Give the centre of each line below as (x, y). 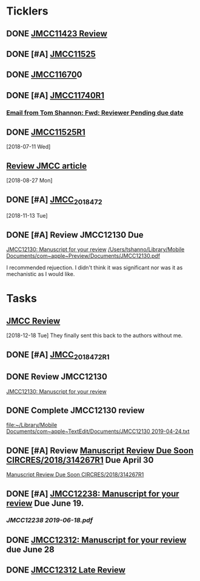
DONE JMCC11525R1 (46, 133)
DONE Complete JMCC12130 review (75, 410)
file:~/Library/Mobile (32, 425)
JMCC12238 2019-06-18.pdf (49, 520)
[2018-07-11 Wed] (28, 147)
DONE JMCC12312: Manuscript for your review (96, 540)
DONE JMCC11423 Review (57, 34)
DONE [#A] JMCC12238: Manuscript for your (93, 493)
